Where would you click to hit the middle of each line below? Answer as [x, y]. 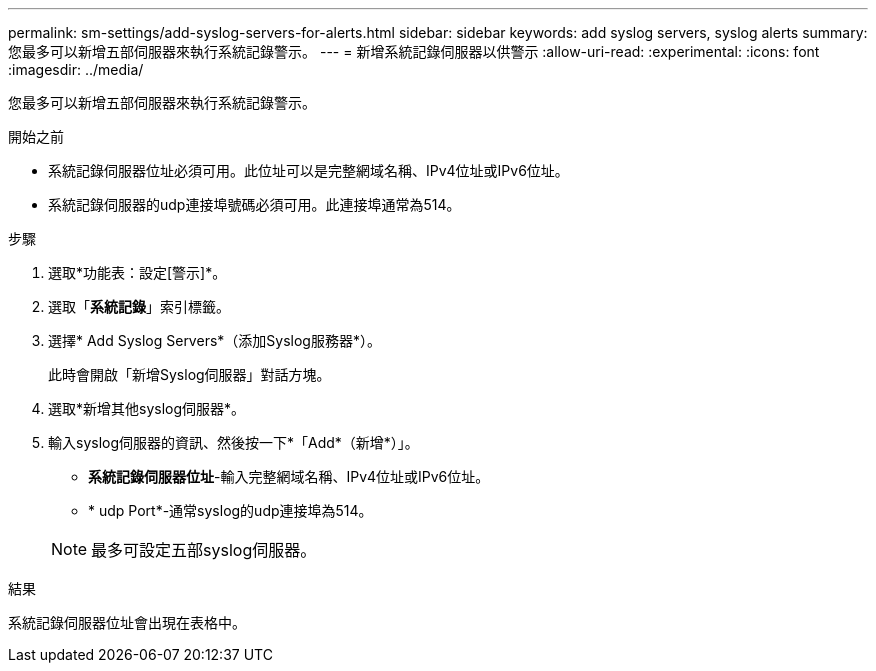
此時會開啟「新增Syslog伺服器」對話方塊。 [189, 374]
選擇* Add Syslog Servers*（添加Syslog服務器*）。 [214, 340]
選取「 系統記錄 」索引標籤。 [139, 306]
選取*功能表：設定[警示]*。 [137, 272]
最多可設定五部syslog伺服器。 [204, 550]
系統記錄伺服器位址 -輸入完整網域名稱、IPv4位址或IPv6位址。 [289, 476]
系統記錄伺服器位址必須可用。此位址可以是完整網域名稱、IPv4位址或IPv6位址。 [308, 170]
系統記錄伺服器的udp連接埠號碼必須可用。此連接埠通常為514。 [254, 204]
